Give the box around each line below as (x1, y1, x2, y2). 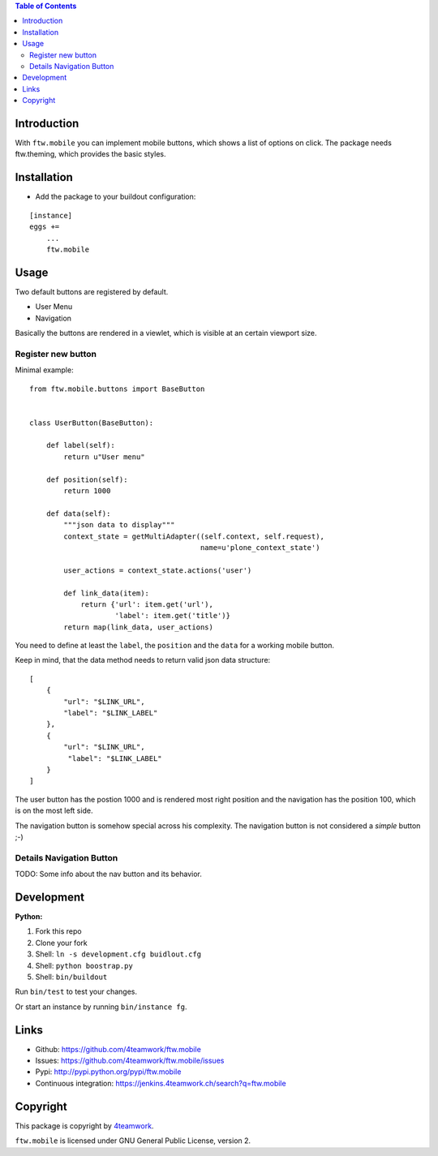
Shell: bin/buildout (35, 972, 108, 982)
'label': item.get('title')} (114, 611, 231, 621)
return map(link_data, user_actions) (63, 622, 214, 632)
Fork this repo (35, 926, 82, 936)
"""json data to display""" (63, 520, 175, 530)
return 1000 (63, 487, 111, 496)
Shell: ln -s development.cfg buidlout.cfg (35, 949, 202, 959)
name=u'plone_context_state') (200, 543, 320, 552)
